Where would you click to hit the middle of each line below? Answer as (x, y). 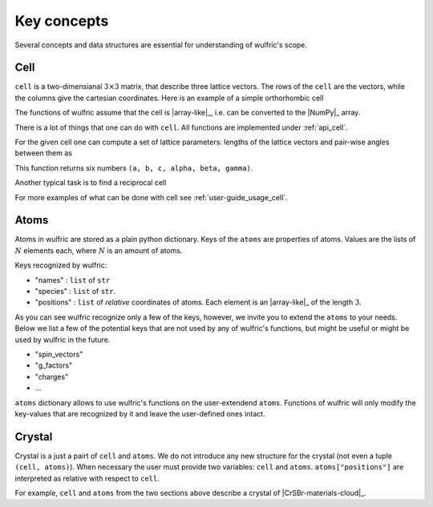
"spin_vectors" (59, 354)
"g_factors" (54, 365)
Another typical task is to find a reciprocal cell (91, 183)
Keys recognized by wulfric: (61, 265)
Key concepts (62, 21)
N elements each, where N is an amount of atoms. (99, 250)
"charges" (52, 376)
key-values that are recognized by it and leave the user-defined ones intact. (140, 413)
